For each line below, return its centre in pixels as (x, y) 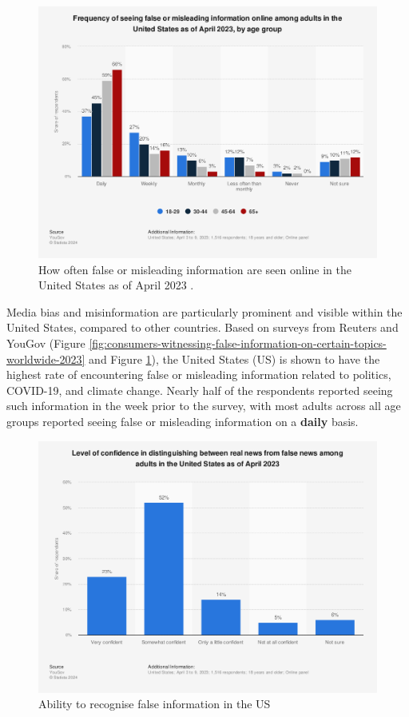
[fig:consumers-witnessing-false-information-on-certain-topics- (238, 343)
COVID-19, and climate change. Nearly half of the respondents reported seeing (200, 390)
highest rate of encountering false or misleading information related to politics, (199, 374)
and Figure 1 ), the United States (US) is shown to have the (234, 358)
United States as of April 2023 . (116, 285)
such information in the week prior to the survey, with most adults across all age (204, 406)
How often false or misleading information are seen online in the (195, 269)
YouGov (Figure (46, 343)
